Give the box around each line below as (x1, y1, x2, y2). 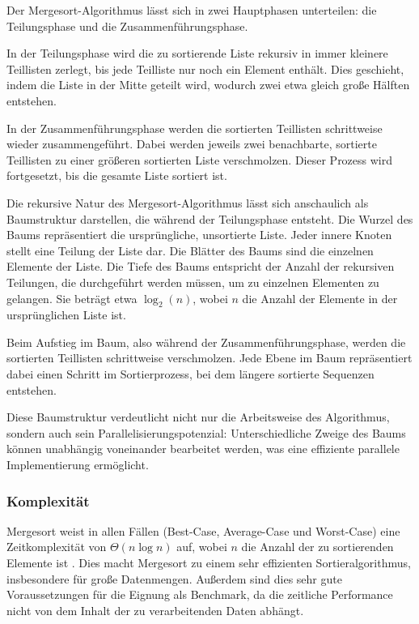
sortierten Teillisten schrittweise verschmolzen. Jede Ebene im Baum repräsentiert (6, 349, 413, 366)
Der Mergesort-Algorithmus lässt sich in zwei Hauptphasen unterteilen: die (6, 2, 377, 18)
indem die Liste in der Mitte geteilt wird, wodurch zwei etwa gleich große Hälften (6, 76, 410, 93)
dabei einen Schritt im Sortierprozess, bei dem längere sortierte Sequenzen (6, 365, 375, 383)
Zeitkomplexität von (6, 538, 107, 555)
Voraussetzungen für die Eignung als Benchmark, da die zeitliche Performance (6, 586, 393, 603)
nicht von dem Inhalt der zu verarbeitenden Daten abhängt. (6, 601, 304, 618)
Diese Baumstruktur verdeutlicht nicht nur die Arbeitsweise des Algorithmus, (6, 408, 390, 425)
